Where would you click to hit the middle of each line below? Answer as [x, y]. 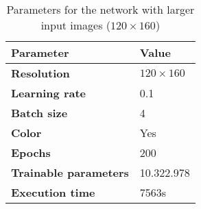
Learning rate [49, 93]
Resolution [40, 73]
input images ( [76, 25]
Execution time [53, 192]
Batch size [39, 113]
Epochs [31, 152]
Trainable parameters [70, 172]
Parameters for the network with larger [100, 9]
